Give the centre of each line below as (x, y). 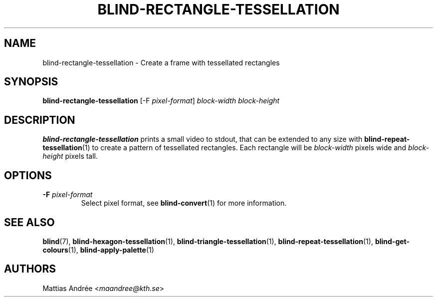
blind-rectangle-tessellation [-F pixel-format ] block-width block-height (161, 101)
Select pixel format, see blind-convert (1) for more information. (184, 203)
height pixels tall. (70, 156)
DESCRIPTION (40, 120)
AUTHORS (30, 269)
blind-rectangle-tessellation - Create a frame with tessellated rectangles (161, 62)
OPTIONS (28, 175)
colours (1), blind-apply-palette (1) (98, 250)
